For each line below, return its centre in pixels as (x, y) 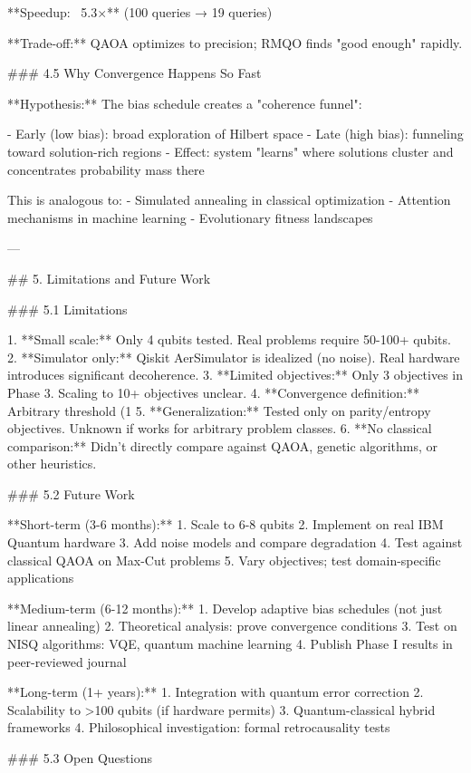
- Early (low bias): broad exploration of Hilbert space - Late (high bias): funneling (235, 134)
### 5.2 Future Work (71, 493)
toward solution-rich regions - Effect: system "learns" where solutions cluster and (231, 151)
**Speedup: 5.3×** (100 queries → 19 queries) (140, 12)
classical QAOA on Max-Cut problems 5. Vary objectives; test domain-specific (224, 560)
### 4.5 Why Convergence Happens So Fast (135, 73)
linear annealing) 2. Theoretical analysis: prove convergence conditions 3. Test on (232, 626)
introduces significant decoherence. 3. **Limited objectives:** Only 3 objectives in (235, 375)
